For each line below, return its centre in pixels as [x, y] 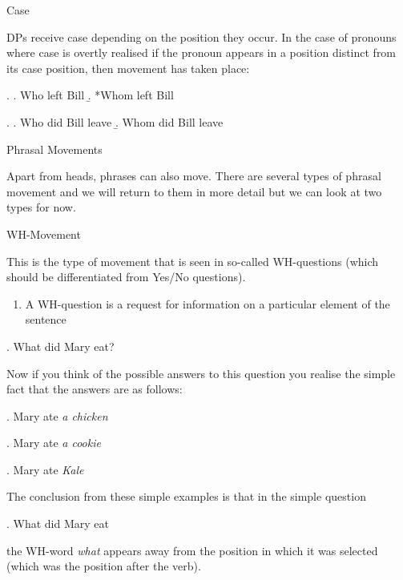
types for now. [41, 207]
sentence [46, 319]
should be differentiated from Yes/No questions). [126, 277]
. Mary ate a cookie [54, 443]
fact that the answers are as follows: [95, 389]
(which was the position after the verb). [104, 566]
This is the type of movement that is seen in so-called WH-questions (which [193, 261]
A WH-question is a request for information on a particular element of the [208, 303]
